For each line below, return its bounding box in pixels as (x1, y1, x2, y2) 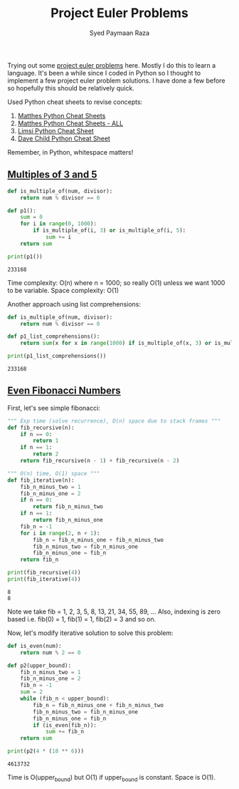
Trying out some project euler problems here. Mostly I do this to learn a (7, 61, 216, 69)
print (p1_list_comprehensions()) (7, 353, 107, 360)
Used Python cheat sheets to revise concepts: (7, 98, 143, 106)
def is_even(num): (7, 642, 62, 649)
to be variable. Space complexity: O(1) (7, 286, 119, 294)
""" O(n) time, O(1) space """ (7, 470, 100, 477)
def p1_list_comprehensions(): (7, 333, 100, 340)
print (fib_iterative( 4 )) (7, 576, 81, 583)
